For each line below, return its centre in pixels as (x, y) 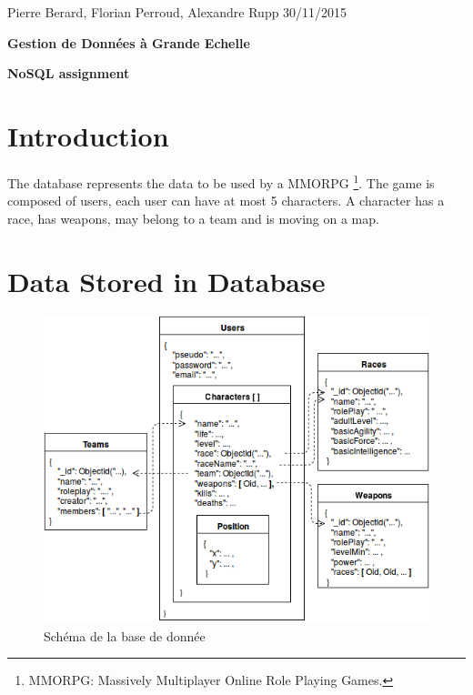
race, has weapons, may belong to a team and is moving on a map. (193, 218)
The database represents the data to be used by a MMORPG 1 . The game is (221, 181)
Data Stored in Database (166, 281)
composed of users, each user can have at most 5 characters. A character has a (226, 201)
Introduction (88, 135)
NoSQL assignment (69, 73)
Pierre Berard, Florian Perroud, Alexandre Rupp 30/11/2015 (177, 12)
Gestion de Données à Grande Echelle (129, 42)
